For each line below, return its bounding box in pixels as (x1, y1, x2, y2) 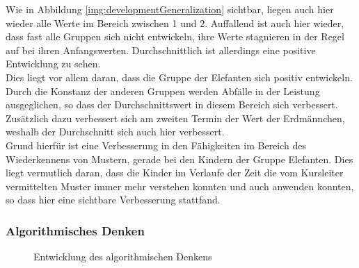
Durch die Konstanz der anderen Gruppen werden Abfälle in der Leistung (6, 83, 320, 98)
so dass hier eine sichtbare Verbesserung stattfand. (6, 192, 221, 207)
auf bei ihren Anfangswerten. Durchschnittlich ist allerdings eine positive (6, 42, 316, 57)
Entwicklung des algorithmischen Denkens (33, 249, 212, 264)
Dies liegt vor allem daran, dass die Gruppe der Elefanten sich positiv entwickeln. (6, 69, 353, 84)
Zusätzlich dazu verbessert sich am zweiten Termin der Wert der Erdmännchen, (6, 110, 345, 125)
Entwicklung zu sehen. (6, 56, 101, 71)
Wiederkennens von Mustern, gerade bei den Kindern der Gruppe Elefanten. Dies (6, 151, 353, 166)
